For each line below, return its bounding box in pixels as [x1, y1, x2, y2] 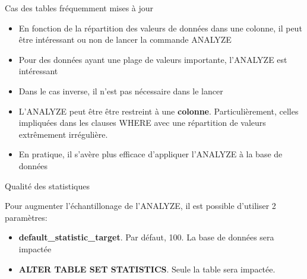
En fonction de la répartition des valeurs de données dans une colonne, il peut [18, 21, 302, 34]
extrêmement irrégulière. [18, 128, 108, 140]
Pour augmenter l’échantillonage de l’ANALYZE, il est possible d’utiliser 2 [5, 199, 276, 212]
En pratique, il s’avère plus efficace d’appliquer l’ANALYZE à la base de [18, 148, 283, 160]
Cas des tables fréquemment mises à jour [5, 2, 154, 14]
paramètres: [5, 211, 48, 223]
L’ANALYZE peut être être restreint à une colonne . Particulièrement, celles [18, 104, 299, 117]
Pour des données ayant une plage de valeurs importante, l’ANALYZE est [18, 53, 287, 65]
